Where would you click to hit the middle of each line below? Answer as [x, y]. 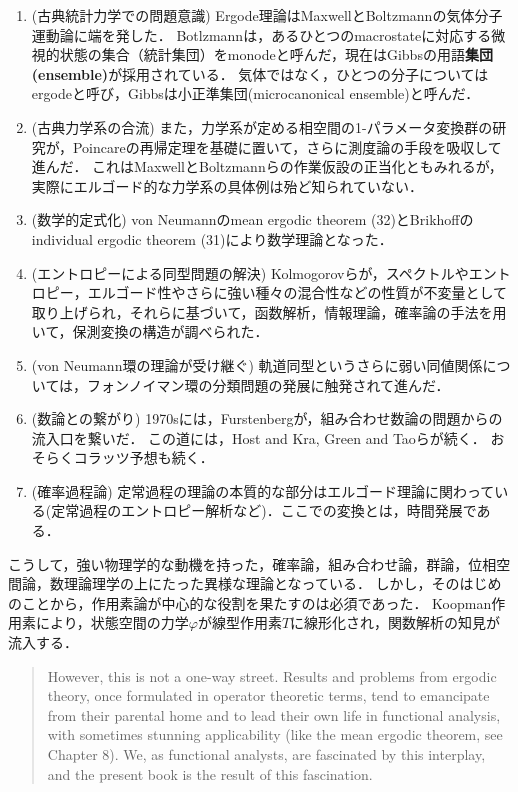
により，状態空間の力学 [112, 622]
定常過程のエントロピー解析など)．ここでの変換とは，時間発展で [264, 510]
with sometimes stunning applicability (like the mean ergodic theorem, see [275, 734]
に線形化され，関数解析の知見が [395, 622]
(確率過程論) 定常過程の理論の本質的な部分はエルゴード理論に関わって [263, 490]
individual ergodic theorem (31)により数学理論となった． [212, 238]
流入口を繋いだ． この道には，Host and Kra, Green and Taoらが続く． [258, 437]
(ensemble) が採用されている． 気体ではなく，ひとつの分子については [260, 73]
